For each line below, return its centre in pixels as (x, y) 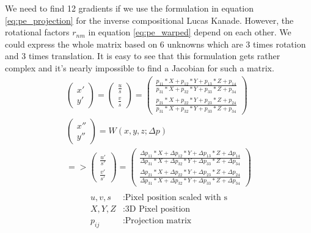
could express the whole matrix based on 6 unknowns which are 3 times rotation (155, 44)
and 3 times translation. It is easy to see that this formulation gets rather (143, 56)
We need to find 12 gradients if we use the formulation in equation (130, 8)
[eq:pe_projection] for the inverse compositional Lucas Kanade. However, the (149, 20)
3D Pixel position (158, 210)
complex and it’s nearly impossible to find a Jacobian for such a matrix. (140, 67)
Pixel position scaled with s (176, 198)
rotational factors (37, 32)
